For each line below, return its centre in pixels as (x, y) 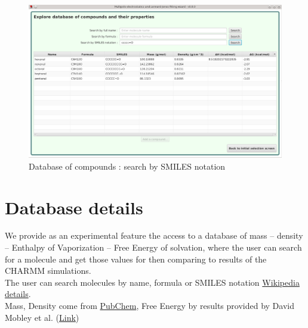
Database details (74, 207)
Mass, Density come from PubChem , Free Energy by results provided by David (150, 305)
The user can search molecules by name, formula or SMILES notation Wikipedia (152, 282)
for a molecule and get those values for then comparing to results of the (136, 259)
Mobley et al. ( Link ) (42, 317)
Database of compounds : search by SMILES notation (127, 166)
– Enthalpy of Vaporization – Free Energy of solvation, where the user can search (153, 247)
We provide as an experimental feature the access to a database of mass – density (154, 235)
